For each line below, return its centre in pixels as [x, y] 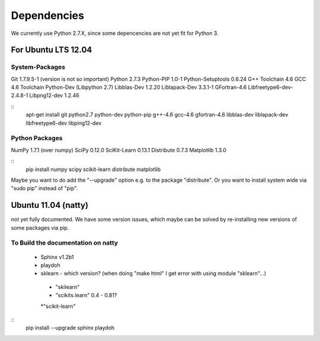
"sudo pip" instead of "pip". [44, 188]
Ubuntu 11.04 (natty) [50, 205]
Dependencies [47, 15]
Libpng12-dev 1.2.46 [54, 95]
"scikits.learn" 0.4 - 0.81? [86, 295]
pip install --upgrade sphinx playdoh [70, 328]
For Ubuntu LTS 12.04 [52, 50]
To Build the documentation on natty [65, 243]
